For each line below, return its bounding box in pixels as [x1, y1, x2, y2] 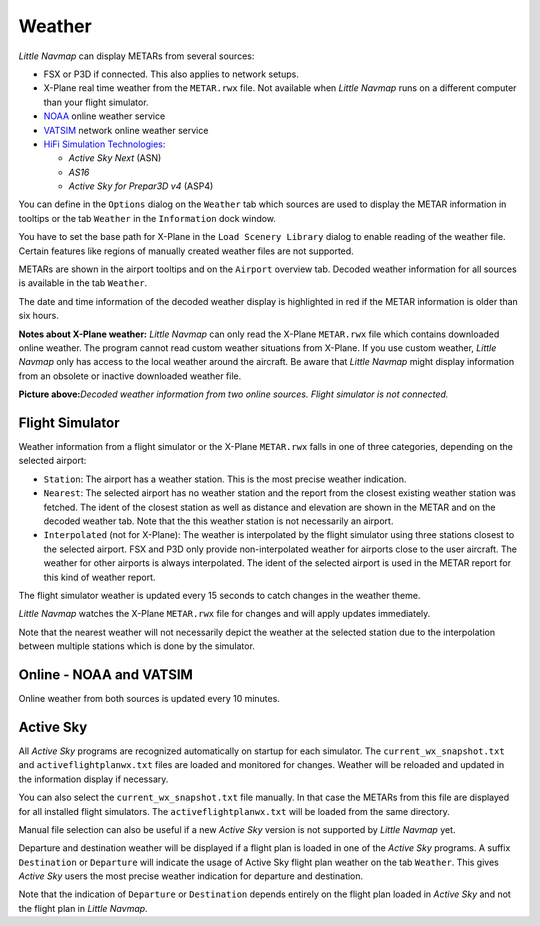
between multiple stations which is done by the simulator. [18, 640, 255, 652]
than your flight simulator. [43, 96, 149, 108]
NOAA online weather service [43, 110, 166, 122]
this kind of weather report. [43, 571, 156, 583]
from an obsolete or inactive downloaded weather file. [18, 370, 242, 382]
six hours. [18, 310, 60, 322]
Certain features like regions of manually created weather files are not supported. [18, 245, 354, 257]
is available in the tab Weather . [18, 277, 148, 289]
